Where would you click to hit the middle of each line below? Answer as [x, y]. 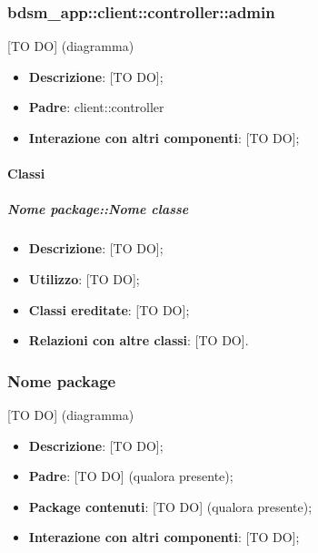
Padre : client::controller [96, 107]
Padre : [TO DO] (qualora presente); [131, 476]
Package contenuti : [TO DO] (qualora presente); [170, 506]
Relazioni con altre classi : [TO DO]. [139, 340]
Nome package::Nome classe [98, 209]
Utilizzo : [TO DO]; [84, 278]
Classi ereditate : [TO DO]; [109, 309]
